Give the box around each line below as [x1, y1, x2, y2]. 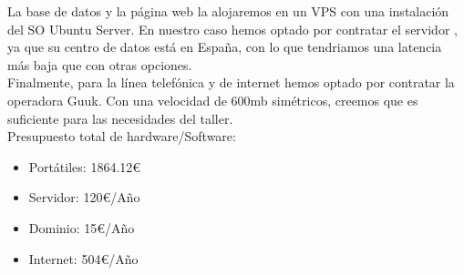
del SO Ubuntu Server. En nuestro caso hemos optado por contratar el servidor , [7, 19, 458, 38]
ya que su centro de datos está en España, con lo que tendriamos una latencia [7, 37, 442, 56]
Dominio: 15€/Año [28, 218, 135, 237]
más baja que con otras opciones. [7, 55, 192, 74]
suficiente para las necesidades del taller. [7, 108, 233, 127]
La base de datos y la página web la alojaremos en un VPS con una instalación [7, 2, 449, 20]
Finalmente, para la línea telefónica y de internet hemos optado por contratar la [7, 73, 455, 92]
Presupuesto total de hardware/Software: [7, 127, 236, 146]
